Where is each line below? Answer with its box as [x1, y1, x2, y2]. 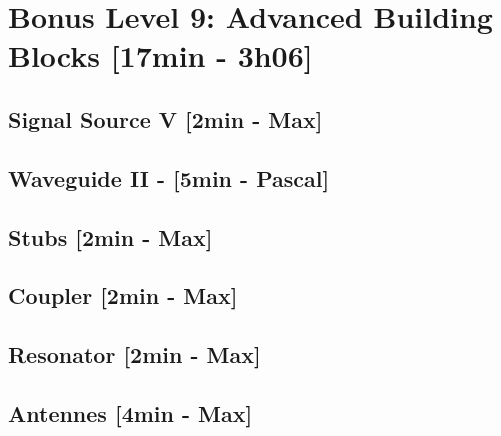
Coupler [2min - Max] [8, 280, 238, 311]
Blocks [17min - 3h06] [8, 35, 313, 76]
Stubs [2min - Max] [8, 221, 213, 252]
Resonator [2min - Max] [8, 339, 261, 370]
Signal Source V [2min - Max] [8, 103, 323, 134]
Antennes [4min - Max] [8, 397, 253, 428]
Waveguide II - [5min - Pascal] [8, 162, 330, 193]
